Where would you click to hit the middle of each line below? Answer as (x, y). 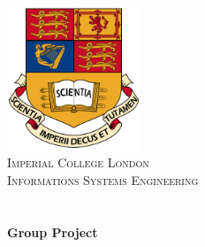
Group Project (53, 232)
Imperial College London (78, 162)
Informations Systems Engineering (103, 179)
